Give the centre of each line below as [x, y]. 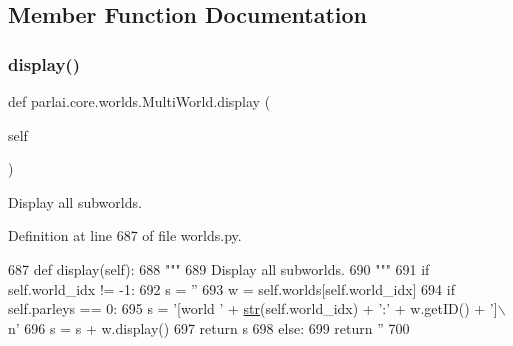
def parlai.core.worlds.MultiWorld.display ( [139, 101]
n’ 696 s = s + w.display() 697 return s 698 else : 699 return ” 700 [209, 327]
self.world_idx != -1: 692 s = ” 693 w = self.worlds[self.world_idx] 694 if [231, 288]
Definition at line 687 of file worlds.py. [125, 235]
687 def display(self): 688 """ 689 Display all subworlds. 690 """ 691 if [219, 268]
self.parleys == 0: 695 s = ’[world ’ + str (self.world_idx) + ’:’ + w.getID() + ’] [253, 308]
